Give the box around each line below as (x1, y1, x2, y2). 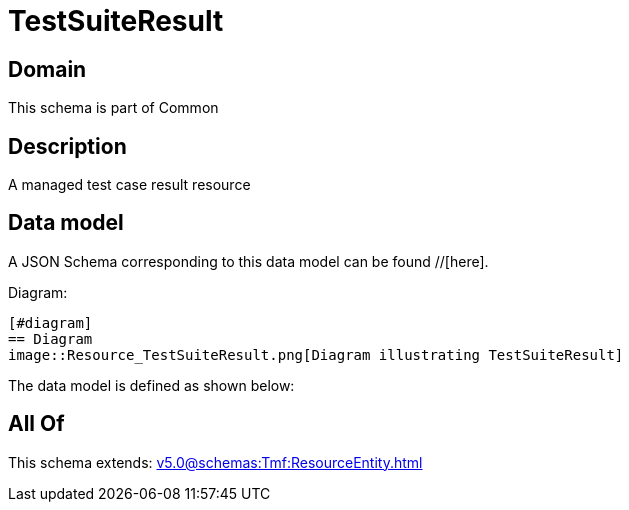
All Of (8, 411, 65, 437)
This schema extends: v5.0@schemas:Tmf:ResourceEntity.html (8, 453, 423, 471)
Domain (8, 56, 87, 82)
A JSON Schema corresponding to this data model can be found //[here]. (8, 252, 489, 270)
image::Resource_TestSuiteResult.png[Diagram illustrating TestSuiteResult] (8, 346, 624, 363)
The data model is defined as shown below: (8, 376, 295, 394)
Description (8, 133, 127, 159)
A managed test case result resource (8, 176, 251, 194)
